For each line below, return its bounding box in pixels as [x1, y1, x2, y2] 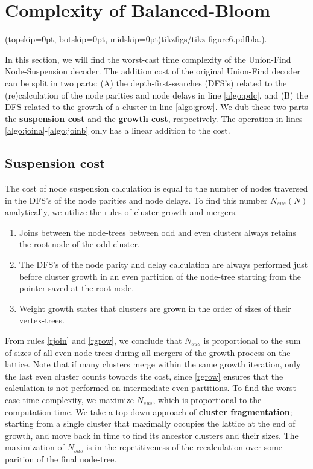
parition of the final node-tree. [5, 452, 117, 465]
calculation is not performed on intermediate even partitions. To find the [5, 381, 274, 394]
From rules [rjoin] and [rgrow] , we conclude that [5, 334, 182, 347]
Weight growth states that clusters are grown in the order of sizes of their [19, 302, 291, 314]
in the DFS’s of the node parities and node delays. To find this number [5, 193, 268, 206]
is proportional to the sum [203, 334, 301, 347]
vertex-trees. [19, 314, 65, 326]
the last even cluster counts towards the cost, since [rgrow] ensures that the [5, 369, 283, 382]
